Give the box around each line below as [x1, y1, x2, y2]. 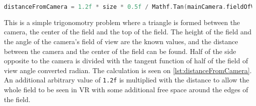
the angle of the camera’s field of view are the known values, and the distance [4, 36, 238, 47]
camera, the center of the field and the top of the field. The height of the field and [4, 26, 252, 37]
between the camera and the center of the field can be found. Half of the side [4, 46, 236, 56]
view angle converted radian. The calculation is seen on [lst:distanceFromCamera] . [4, 65, 252, 75]
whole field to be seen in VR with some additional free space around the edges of [4, 84, 248, 95]
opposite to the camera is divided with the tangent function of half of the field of [4, 55, 248, 66]
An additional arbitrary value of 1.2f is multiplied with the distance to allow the [4, 75, 249, 85]
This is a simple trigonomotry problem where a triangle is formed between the [4, 17, 240, 27]
